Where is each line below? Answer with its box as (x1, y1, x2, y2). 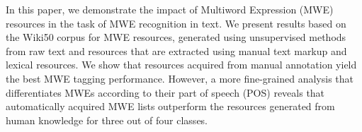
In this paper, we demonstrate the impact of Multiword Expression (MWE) (6, 2, 334, 16)
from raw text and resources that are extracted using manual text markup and (6, 43, 347, 58)
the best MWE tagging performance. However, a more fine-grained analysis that (6, 71, 354, 85)
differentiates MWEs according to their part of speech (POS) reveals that (6, 85, 325, 100)
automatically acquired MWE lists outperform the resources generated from (6, 99, 335, 114)
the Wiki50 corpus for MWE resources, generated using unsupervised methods (6, 30, 346, 44)
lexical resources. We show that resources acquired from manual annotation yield (6, 57, 357, 72)
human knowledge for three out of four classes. (6, 112, 208, 127)
